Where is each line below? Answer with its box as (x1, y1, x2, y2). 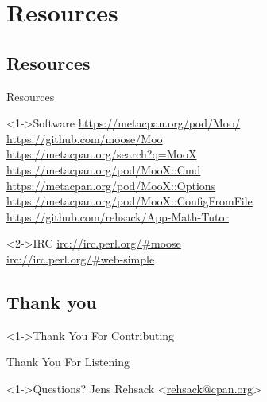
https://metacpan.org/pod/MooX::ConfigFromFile (6, 193, 253, 209)
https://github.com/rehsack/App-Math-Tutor (6, 208, 229, 224)
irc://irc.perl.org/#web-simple (6, 250, 155, 267)
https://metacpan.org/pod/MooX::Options (6, 177, 216, 193)
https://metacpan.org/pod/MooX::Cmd (6, 161, 201, 178)
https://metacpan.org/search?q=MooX (6, 146, 197, 162)
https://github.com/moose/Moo (6, 130, 163, 146)
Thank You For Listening (6, 353, 130, 370)
